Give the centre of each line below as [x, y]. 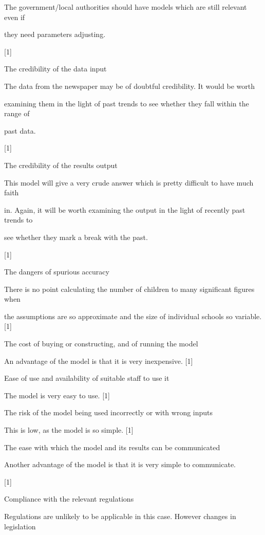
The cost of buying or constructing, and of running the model [101, 344]
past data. [20, 130]
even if [15, 17]
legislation [20, 526]
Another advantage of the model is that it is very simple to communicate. [120, 464]
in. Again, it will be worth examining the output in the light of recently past [125, 209]
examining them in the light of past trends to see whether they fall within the [127, 103]
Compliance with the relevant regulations [69, 499]
